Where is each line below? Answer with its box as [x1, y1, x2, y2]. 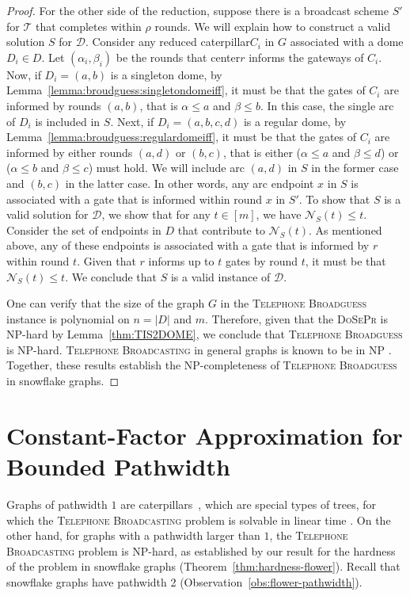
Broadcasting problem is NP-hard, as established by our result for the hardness [6, 542, 396, 559]
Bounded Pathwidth [6, 450, 230, 483]
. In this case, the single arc [260, 97, 394, 113]
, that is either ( [222, 143, 302, 160]
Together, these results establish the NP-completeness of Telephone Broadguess [6, 357, 397, 373]
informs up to [148, 252, 214, 269]
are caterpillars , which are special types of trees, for [120, 495, 377, 512]
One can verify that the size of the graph [6, 295, 205, 311]
